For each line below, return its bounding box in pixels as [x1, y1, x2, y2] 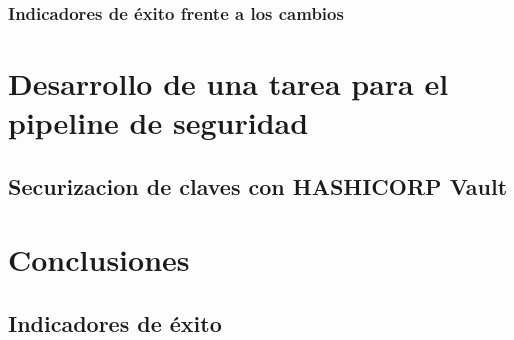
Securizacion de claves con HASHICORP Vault [8, 170, 508, 201]
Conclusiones [8, 239, 190, 280]
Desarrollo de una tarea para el [8, 63, 449, 104]
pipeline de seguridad [8, 102, 309, 143]
